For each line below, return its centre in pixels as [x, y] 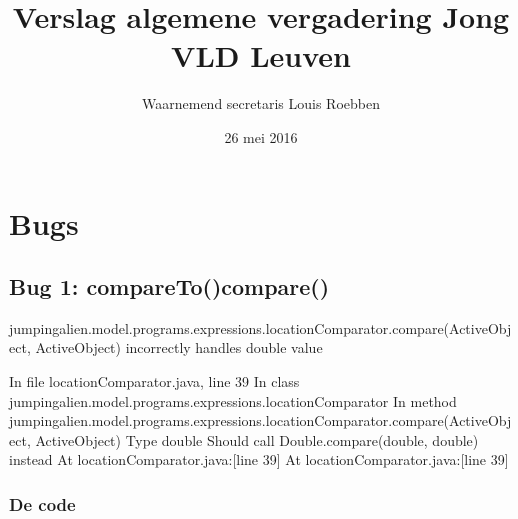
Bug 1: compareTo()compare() [169, 286]
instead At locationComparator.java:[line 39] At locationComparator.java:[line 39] [259, 459]
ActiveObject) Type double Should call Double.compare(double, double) [257, 439]
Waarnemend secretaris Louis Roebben [261, 103]
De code [42, 503]
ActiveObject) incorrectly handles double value [179, 347]
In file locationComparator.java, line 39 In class [154, 381]
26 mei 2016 [261, 136]
